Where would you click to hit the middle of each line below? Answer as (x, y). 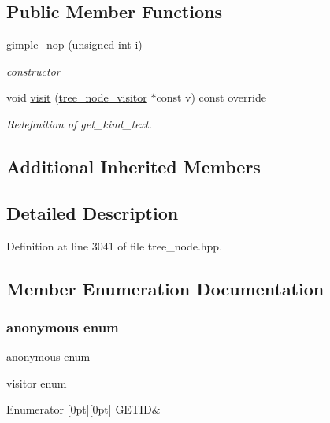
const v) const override (211, 97)
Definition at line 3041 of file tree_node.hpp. (115, 245)
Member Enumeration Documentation (165, 288)
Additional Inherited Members (133, 166)
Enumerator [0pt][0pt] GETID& (83, 409)
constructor (33, 70)
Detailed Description (93, 212)
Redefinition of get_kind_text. (79, 123)
